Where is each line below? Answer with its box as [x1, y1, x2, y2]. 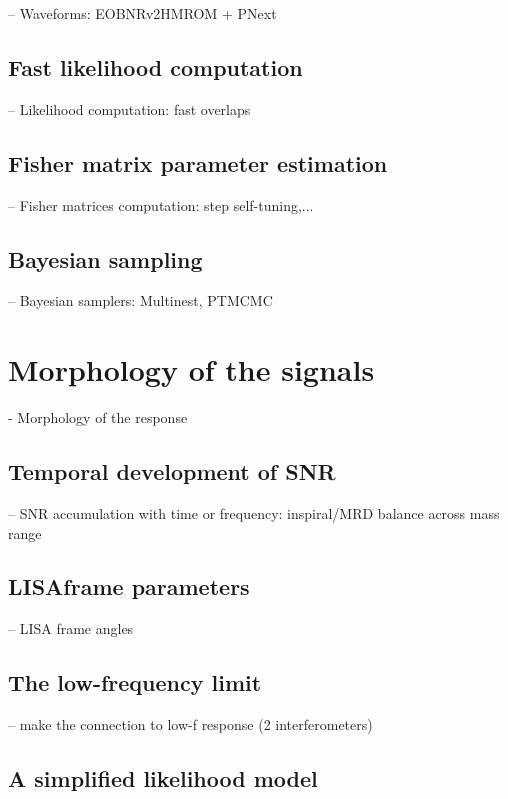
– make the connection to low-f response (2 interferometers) [8, 714, 373, 735]
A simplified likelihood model [8, 763, 318, 794]
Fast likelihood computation [8, 51, 303, 82]
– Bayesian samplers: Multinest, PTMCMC [8, 290, 273, 311]
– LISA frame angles [8, 618, 134, 639]
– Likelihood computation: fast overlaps [8, 98, 251, 119]
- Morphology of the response [8, 407, 188, 428]
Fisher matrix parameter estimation [8, 147, 388, 178]
